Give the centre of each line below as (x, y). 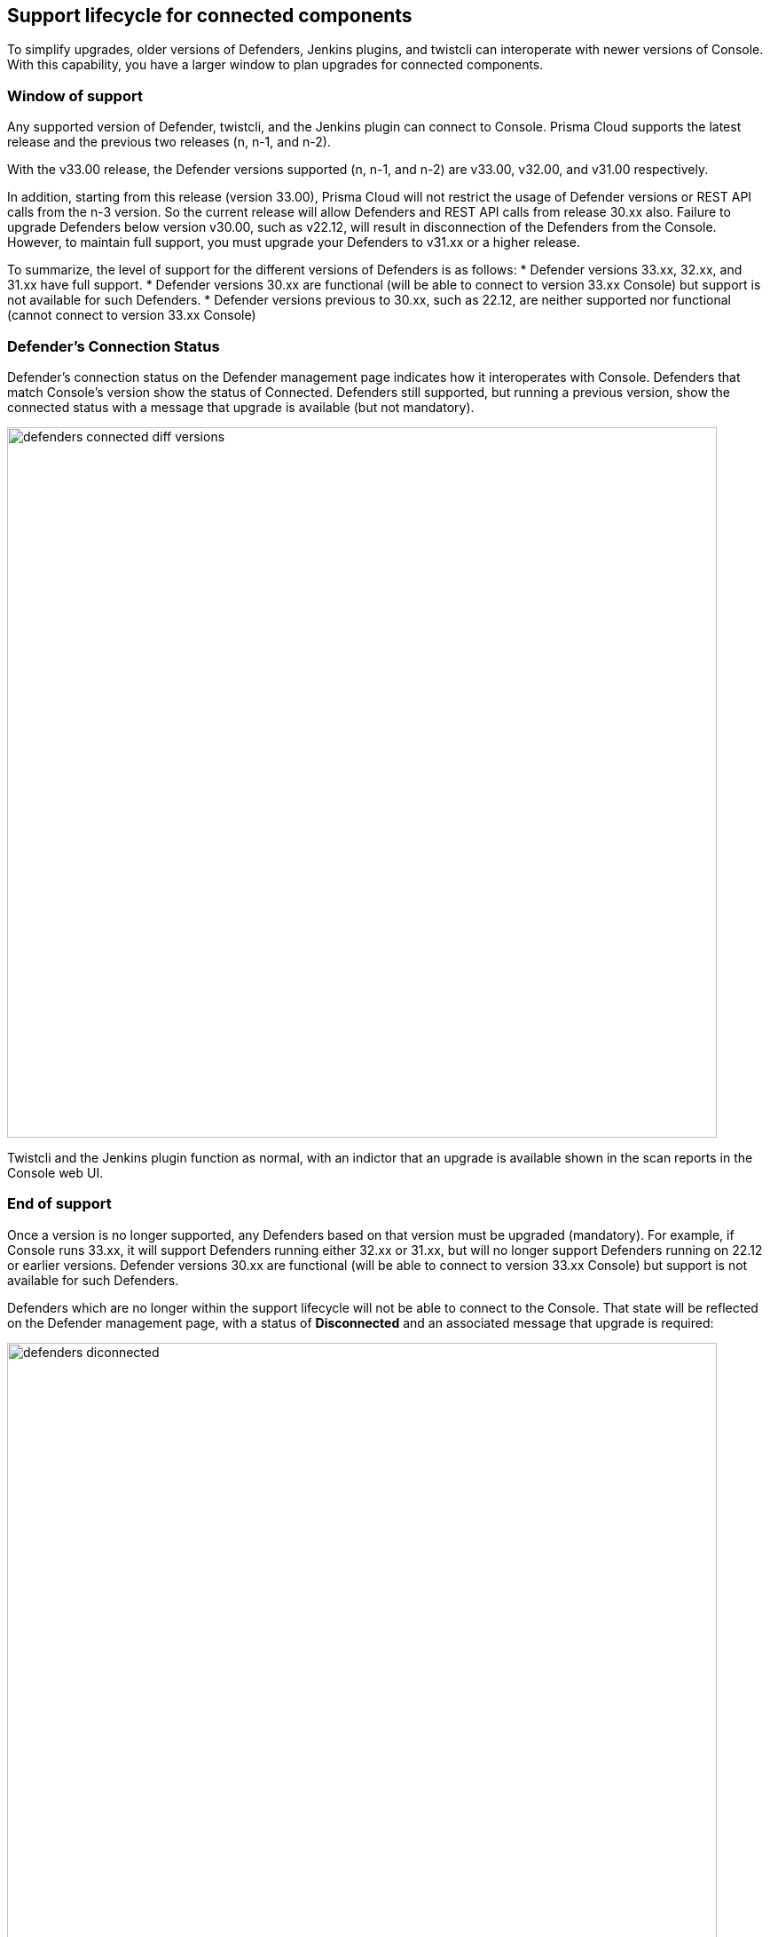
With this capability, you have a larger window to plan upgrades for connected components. (275, 65)
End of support (59, 1204)
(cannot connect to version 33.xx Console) (132, 315)
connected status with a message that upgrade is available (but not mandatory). (241, 407)
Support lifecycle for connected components (210, 16)
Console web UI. (55, 1172)
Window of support (75, 95)
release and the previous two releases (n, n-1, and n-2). (169, 142)
